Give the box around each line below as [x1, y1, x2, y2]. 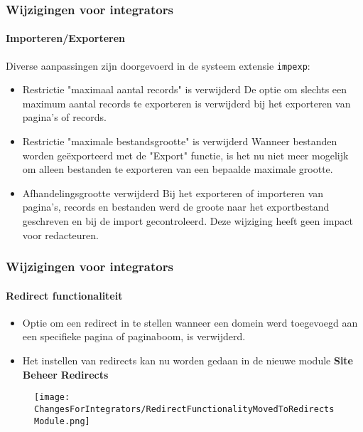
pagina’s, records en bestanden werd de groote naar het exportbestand [22, 199, 330, 214]
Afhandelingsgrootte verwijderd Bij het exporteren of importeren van [22, 185, 324, 200]
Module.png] [34, 416, 90, 426]
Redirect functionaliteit [6, 288, 123, 302]
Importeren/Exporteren [6, 31, 125, 46]
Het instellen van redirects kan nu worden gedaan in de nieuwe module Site [22, 353, 354, 368]
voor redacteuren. [22, 227, 99, 242]
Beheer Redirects [22, 367, 109, 381]
